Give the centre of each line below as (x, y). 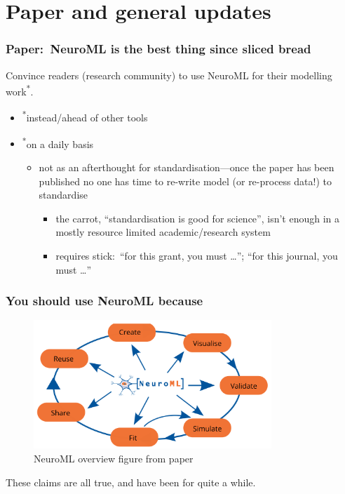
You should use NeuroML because (104, 301)
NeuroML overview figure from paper (114, 459)
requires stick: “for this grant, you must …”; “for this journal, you (197, 255)
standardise (63, 195)
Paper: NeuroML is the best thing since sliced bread (158, 49)
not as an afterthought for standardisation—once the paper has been (187, 167)
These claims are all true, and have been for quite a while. (131, 482)
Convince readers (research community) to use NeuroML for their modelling (169, 75)
